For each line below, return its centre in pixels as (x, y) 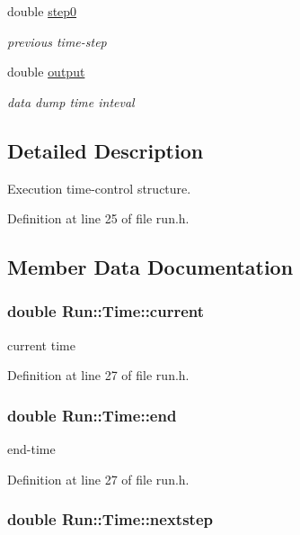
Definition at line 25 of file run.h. (98, 218)
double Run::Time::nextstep (110, 519)
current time (41, 345)
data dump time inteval (71, 101)
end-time (31, 449)
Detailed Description (106, 150)
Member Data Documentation (150, 267)
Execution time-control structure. (99, 188)
